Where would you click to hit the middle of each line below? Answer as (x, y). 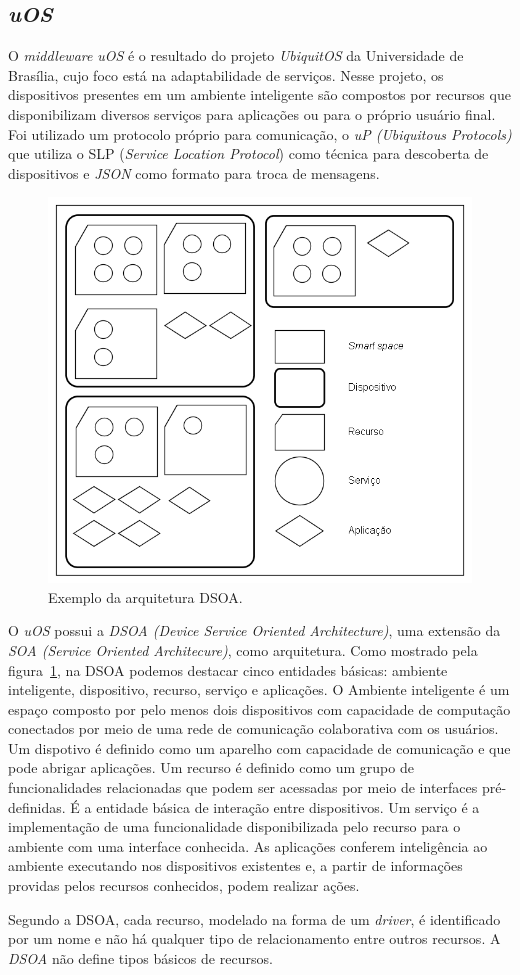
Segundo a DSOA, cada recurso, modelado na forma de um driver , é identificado (254, 918)
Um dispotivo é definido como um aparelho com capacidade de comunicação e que (259, 747)
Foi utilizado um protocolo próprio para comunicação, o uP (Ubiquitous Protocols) (260, 133)
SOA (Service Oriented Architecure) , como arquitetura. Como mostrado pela (243, 649)
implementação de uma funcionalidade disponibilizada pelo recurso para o (234, 826)
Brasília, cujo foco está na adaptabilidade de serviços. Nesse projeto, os (226, 74)
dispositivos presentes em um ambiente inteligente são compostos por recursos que (259, 94)
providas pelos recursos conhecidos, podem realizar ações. (184, 885)
